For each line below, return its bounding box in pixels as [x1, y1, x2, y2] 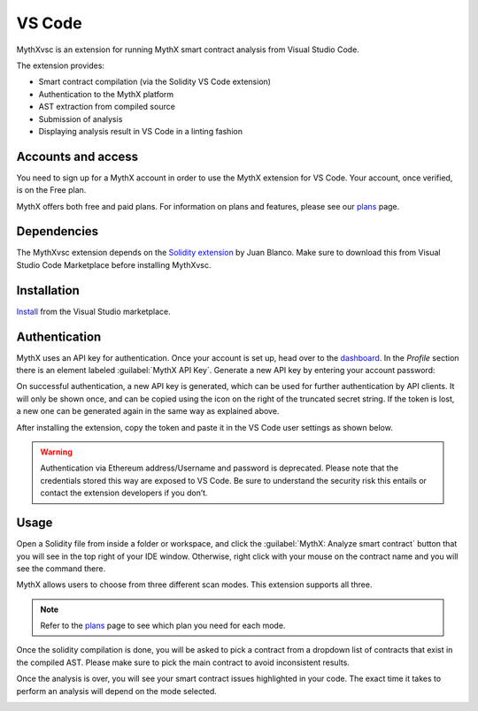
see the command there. [16, 562, 106, 574]
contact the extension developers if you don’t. [40, 487, 208, 499]
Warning [40, 447, 73, 457]
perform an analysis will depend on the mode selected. [16, 685, 217, 696]
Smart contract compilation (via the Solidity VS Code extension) [38, 76, 272, 88]
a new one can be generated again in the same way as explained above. [16, 406, 280, 417]
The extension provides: [16, 60, 105, 71]
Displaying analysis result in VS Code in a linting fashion [38, 126, 243, 136]
